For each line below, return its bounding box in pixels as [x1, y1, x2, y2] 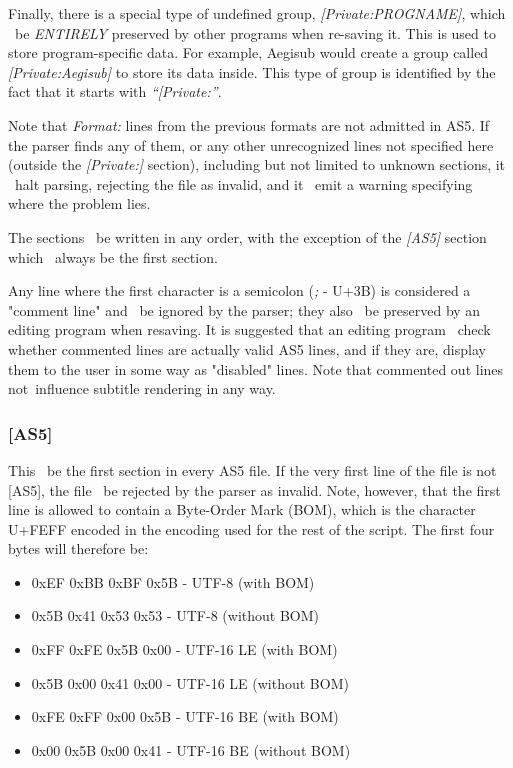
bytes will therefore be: [8, 538, 149, 559]
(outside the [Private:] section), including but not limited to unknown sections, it [8, 154, 506, 175]
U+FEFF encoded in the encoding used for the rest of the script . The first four [8, 518, 495, 539]
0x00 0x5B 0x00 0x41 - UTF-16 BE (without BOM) [31, 739, 351, 760]
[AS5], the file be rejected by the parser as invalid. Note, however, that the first [8, 479, 501, 500]
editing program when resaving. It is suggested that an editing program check [8, 319, 491, 340]
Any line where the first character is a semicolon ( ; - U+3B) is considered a [8, 280, 471, 301]
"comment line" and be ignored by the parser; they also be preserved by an [8, 299, 481, 320]
